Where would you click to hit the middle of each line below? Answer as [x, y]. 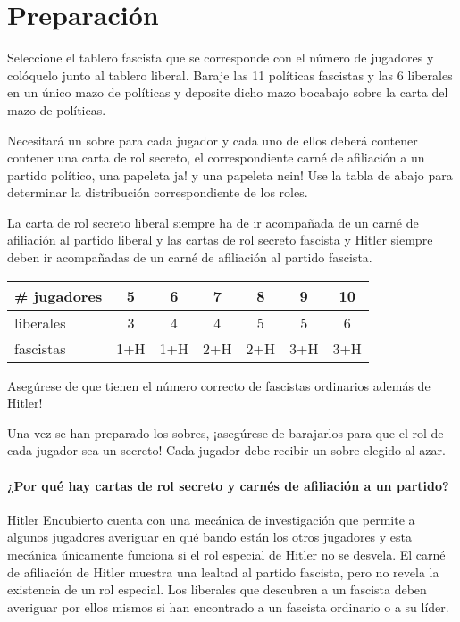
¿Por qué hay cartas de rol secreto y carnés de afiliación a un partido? [228, 485]
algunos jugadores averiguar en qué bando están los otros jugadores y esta [210, 537]
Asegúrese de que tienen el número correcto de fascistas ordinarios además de [219, 385]
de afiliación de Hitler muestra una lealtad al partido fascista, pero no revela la [223, 572]
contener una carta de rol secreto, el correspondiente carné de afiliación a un [216, 158]
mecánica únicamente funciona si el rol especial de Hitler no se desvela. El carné [226, 555]
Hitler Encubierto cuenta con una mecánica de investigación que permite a [211, 519]
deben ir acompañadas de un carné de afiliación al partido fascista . [190, 257]
